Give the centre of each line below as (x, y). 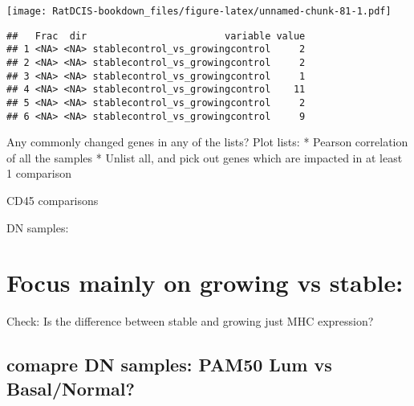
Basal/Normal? (71, 388)
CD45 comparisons (53, 201)
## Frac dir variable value (156, 36)
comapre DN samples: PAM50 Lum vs (169, 365)
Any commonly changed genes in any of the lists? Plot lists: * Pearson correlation (207, 142)
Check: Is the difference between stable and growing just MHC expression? (190, 321)
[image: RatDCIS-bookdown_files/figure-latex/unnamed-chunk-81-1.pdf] (199, 11)
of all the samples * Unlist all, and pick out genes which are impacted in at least (205, 157)
